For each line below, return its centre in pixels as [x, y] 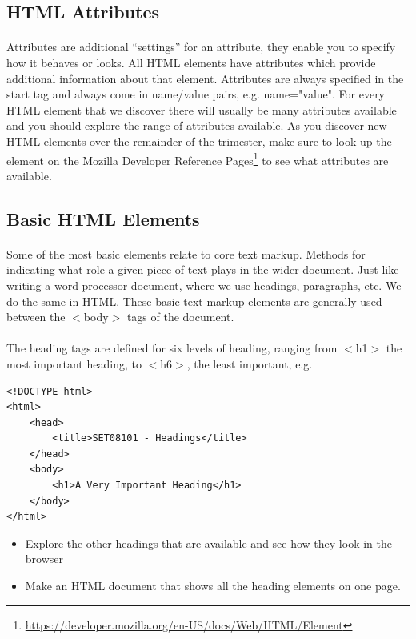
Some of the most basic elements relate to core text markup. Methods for [186, 253]
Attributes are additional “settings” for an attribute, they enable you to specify [201, 47]
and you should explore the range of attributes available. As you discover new [197, 125]
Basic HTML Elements [103, 218]
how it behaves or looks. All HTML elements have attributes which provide [191, 62]
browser [44, 559]
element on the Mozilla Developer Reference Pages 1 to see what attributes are [198, 159]
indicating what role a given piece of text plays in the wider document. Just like [203, 269]
